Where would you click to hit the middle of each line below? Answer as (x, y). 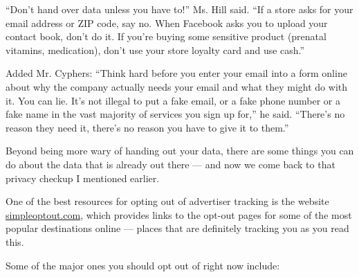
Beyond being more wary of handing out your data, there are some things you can (180, 151)
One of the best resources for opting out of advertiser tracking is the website (167, 201)
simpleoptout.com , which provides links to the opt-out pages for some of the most (179, 214)
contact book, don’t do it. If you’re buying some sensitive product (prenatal (166, 36)
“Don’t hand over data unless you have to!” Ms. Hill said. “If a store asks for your (179, 9)
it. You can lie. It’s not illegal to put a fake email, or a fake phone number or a (173, 100)
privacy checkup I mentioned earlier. (83, 178)
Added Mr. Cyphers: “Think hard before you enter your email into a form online (176, 73)
